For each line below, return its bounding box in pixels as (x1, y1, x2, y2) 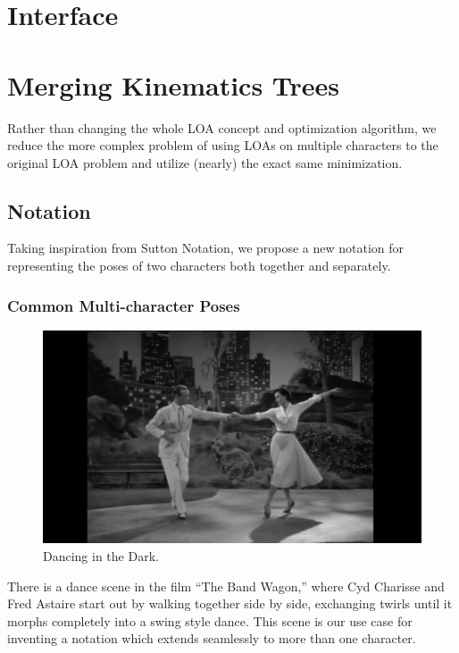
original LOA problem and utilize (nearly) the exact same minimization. (7, 153, 403, 172)
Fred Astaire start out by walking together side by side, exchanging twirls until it (7, 594, 453, 613)
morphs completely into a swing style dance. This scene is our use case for (7, 611, 413, 630)
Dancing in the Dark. (43, 546, 159, 565)
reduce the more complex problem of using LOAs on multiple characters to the (7, 136, 438, 155)
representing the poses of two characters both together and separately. (7, 256, 391, 275)
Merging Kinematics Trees (7, 66, 340, 103)
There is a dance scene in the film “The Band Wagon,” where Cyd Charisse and (7, 576, 445, 595)
